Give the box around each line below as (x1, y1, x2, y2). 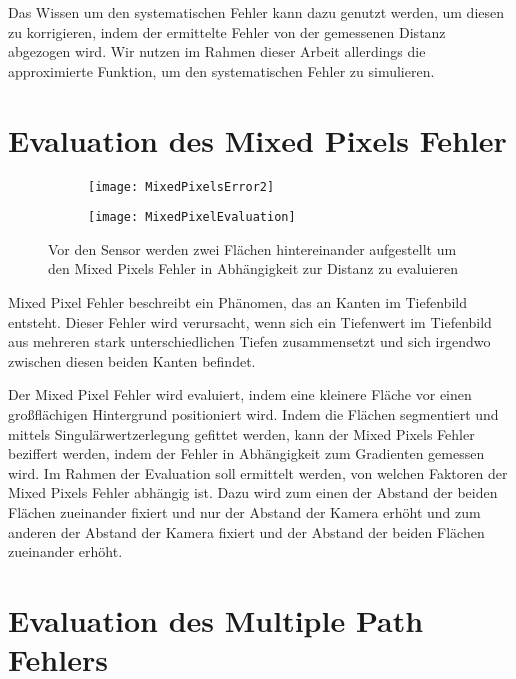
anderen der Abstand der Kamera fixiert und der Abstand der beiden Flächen (8, 521, 485, 542)
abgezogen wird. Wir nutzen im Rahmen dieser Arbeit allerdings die (8, 41, 426, 62)
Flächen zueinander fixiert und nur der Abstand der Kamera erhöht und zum (8, 501, 481, 522)
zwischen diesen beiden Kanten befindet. (8, 350, 256, 371)
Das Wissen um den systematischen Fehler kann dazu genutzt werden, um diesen (8, 2, 505, 22)
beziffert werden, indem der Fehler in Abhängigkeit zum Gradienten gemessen (8, 443, 485, 464)
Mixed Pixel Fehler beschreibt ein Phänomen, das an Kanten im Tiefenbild (8, 292, 467, 312)
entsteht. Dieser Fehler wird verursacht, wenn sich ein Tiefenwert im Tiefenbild (8, 311, 492, 332)
